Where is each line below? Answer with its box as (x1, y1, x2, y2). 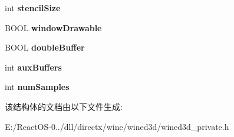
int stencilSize (5, 2, 61, 14)
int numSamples (5, 81, 70, 93)
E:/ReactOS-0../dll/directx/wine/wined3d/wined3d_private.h (5, 120, 229, 132)
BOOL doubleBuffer (5, 41, 85, 54)
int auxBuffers (5, 61, 62, 73)
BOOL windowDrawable (5, 21, 102, 34)
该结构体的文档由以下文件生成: (5, 100, 123, 112)
